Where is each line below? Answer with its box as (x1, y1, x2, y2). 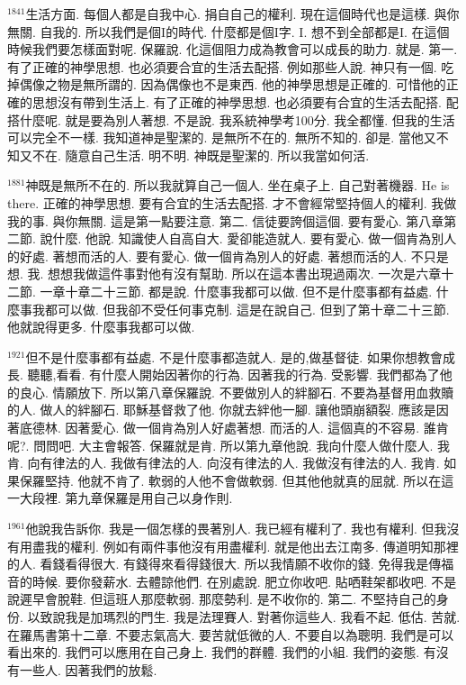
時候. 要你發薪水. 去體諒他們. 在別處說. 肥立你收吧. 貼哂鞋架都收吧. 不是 (31, 571, 457, 590)
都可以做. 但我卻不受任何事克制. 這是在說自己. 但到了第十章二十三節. (44, 299, 450, 318)
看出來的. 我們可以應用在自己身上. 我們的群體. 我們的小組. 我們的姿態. (7, 643, 420, 662)
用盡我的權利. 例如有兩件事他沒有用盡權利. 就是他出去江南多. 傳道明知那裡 (19, 536, 459, 555)
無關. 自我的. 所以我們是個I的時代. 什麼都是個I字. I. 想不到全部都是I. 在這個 (7, 22, 450, 41)
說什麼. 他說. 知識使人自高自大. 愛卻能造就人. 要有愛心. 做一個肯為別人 (40, 229, 457, 248)
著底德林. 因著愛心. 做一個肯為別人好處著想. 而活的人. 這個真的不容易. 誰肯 (7, 418, 449, 437)
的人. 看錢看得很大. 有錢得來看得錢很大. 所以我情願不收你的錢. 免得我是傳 (7, 554, 442, 573)
